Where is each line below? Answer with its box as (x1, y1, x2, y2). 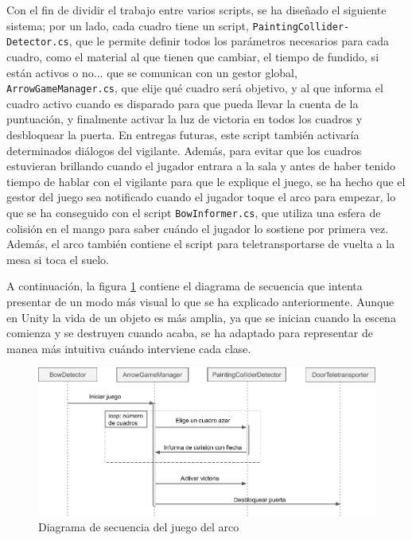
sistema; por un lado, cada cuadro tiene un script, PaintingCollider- (6, 17, 350, 33)
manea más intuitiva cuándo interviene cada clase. (6, 340, 251, 356)
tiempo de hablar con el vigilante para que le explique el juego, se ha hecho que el (6, 173, 406, 189)
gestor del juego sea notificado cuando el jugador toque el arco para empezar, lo (6, 188, 396, 205)
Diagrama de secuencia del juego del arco (38, 519, 239, 535)
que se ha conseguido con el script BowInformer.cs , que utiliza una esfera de (6, 204, 381, 220)
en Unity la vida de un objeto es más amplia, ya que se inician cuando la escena (6, 309, 396, 325)
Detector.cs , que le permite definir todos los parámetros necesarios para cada (6, 33, 390, 49)
